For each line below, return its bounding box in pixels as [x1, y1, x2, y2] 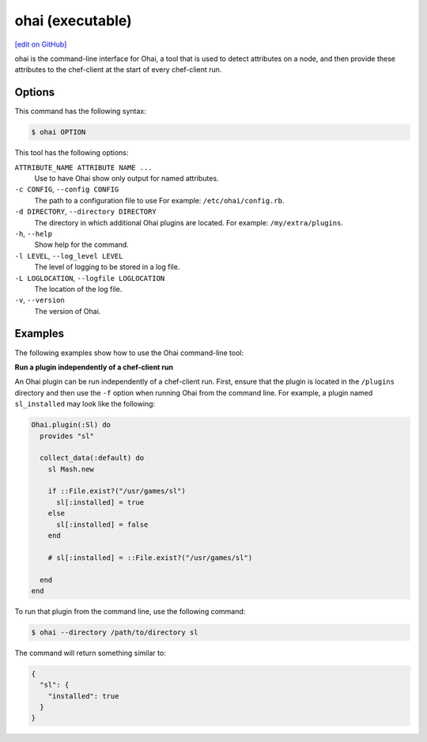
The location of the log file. [34, 284, 123, 293]
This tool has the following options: [14, 148, 129, 157]
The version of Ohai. [34, 306, 101, 316]
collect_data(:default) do [40, 453, 145, 463]
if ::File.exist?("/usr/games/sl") [47, 486, 186, 496]
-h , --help [14, 229, 53, 238]
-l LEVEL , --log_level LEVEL [14, 251, 123, 260]
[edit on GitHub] [14, 40, 67, 49]
